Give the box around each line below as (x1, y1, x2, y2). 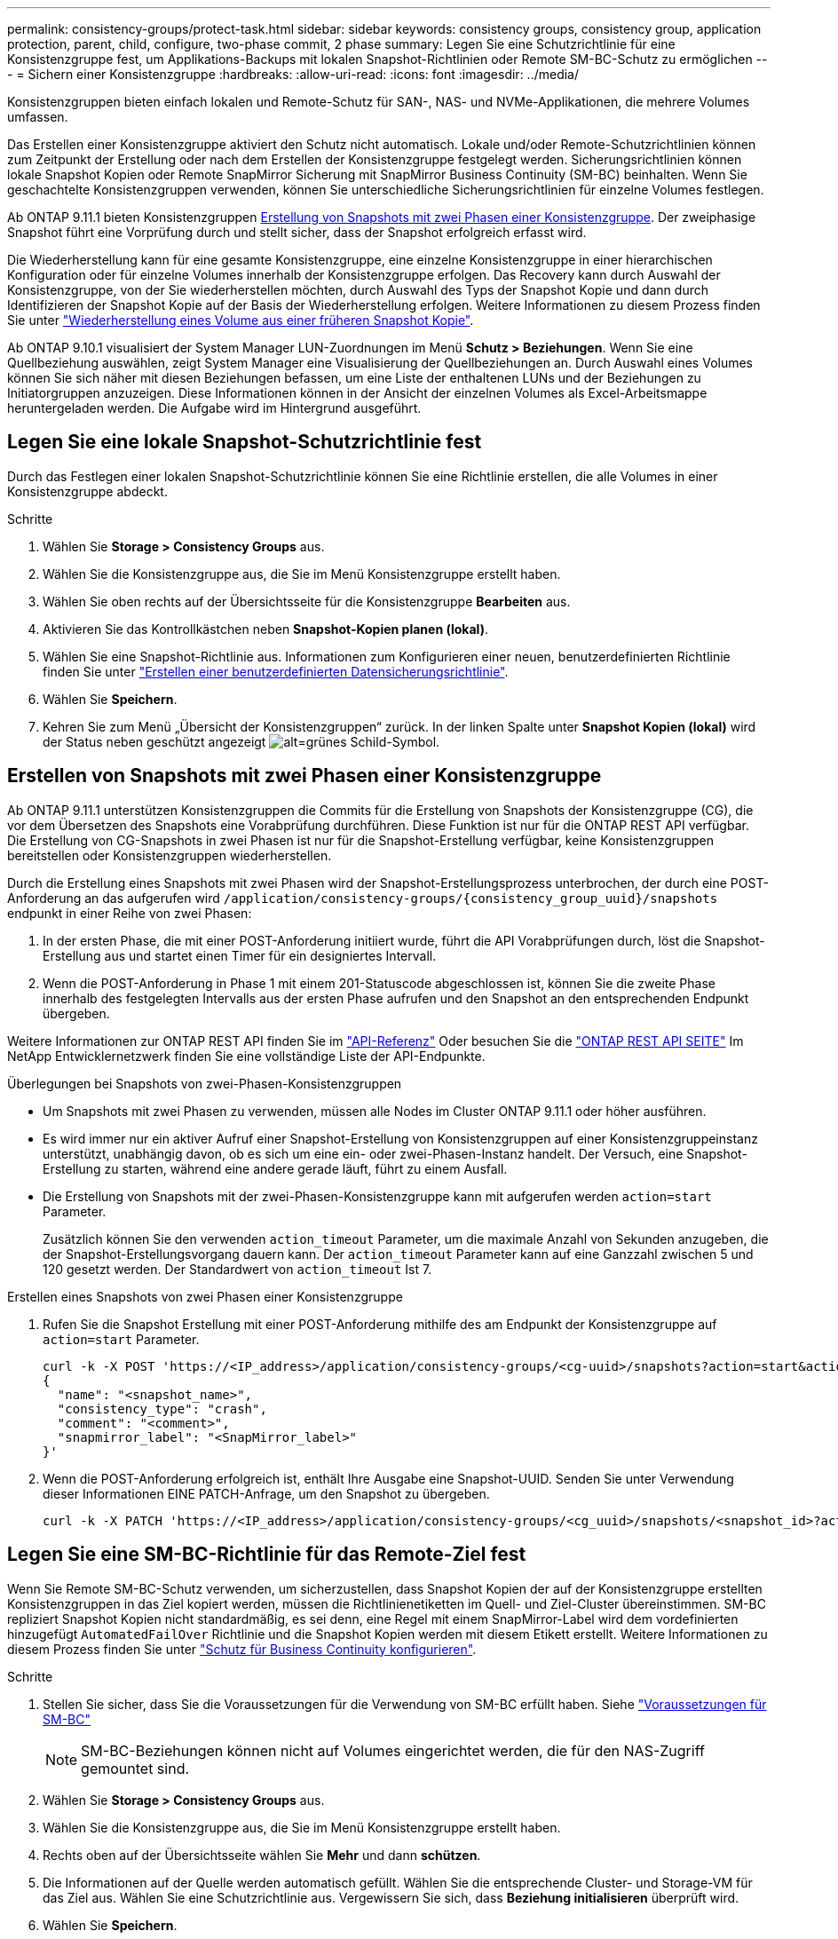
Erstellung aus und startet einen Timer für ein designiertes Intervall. (43, 947, 437, 963)
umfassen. (7, 109, 68, 124)
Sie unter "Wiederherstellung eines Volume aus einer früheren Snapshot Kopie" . (7, 313, 474, 328)
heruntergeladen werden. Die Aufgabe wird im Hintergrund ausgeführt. (7, 400, 422, 415)
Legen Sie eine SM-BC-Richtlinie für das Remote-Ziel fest (7, 1543, 526, 1566)
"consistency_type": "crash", (57, 1401, 267, 1416)
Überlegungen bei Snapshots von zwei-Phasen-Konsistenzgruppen (7, 1075, 402, 1091)
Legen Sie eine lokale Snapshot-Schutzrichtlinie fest (7, 431, 482, 454)
